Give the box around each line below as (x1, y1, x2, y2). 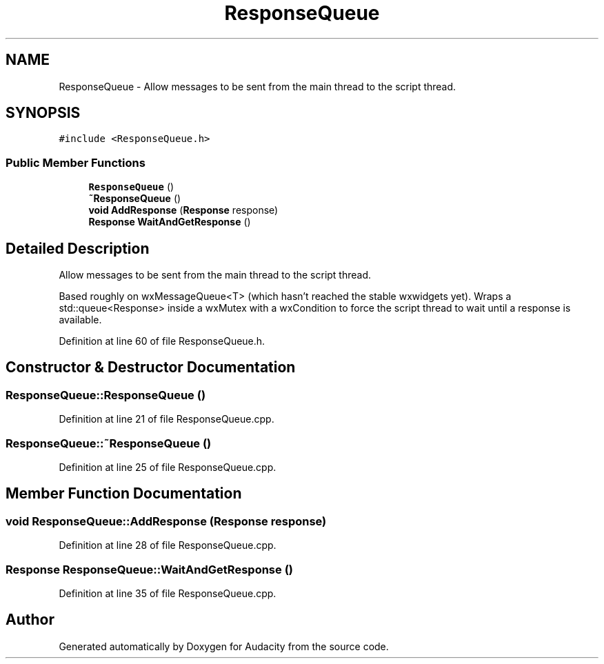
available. (59, 314, 102, 326)
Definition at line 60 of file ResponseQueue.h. (59, 335, 265, 348)
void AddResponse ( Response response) (88, 204, 279, 217)
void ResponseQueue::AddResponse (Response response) (6, 514, 327, 528)
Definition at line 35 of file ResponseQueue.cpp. (59, 587, 276, 599)
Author (6, 611, 54, 629)
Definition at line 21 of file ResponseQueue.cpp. (59, 413, 274, 425)
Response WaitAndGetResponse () (88, 216, 251, 228)
